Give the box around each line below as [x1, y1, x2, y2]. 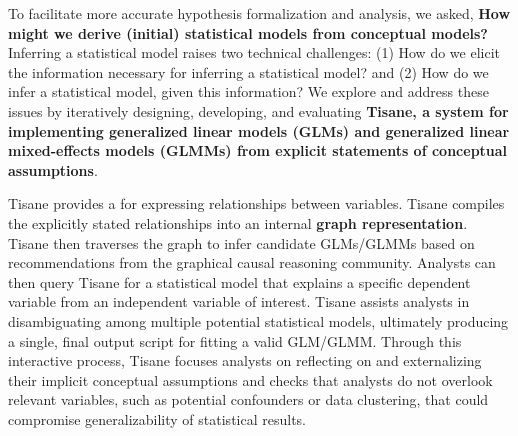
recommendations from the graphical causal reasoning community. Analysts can [8, 252, 496, 273]
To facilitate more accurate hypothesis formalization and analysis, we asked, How [8, 3, 511, 23]
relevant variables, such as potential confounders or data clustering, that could [8, 389, 489, 410]
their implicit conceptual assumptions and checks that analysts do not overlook [8, 369, 493, 390]
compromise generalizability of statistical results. [8, 408, 306, 429]
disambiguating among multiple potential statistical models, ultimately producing [8, 310, 509, 331]
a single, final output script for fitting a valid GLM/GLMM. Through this [8, 330, 462, 351]
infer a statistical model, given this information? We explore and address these [8, 81, 489, 102]
